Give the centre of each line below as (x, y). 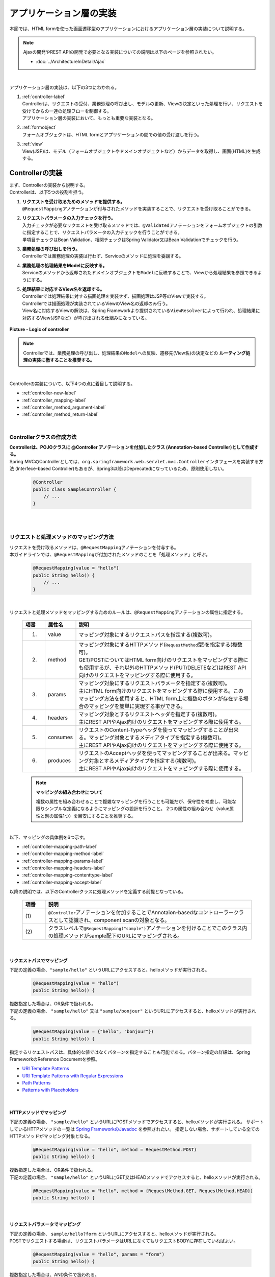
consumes (60, 737)
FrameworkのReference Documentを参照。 (55, 1059)
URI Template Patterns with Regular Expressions (73, 1076)
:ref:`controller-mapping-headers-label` (64, 868)
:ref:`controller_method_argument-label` (64, 407)
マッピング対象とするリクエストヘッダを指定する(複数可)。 (149, 714)
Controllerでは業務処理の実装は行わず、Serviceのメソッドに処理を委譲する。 (103, 256)
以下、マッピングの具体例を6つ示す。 (49, 837)
